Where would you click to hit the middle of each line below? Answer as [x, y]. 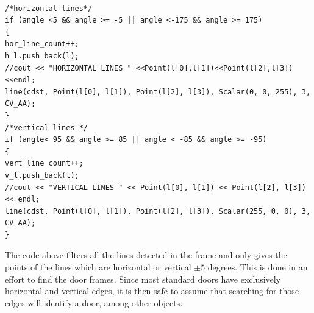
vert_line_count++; [44, 164]
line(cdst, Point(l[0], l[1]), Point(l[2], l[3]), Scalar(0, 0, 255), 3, [158, 92]
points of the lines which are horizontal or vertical [98, 267]
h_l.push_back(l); [42, 56]
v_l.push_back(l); [42, 175]
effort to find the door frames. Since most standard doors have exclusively [143, 279]
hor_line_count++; [42, 44]
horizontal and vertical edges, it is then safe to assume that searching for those [152, 291]
